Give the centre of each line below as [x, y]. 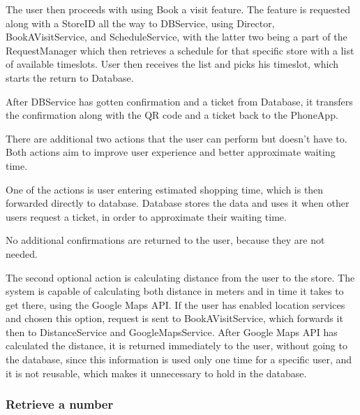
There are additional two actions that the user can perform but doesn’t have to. [177, 138]
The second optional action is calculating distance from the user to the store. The [180, 277]
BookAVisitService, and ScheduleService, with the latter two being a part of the [177, 37]
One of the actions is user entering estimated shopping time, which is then [165, 189]
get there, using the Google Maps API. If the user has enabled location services [175, 304]
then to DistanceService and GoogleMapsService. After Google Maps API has [172, 332]
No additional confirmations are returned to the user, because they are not [165, 240]
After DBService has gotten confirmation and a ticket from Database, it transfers [179, 101]
